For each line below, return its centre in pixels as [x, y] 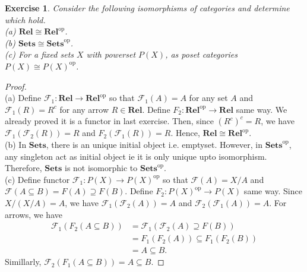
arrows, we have [34, 214]
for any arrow [84, 109]
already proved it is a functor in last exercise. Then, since [110, 121]
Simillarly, [23, 262]
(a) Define [23, 98]
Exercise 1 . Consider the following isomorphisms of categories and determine [147, 8]
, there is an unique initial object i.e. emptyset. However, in [154, 144]
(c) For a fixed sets [39, 54]
